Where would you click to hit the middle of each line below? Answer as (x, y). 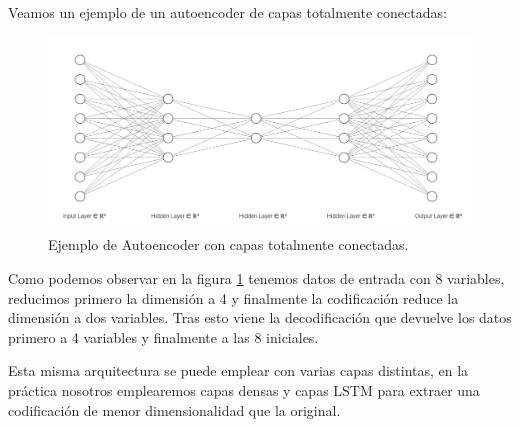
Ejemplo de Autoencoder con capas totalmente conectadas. (228, 244)
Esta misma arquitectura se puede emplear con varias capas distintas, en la (238, 370)
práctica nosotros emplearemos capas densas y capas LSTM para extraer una (244, 389)
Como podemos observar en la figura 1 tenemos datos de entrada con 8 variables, (256, 277)
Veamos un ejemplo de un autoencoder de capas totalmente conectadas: (227, 12)
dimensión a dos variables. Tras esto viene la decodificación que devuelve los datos (260, 317)
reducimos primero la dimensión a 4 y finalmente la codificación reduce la (233, 297)
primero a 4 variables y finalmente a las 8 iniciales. (163, 336)
